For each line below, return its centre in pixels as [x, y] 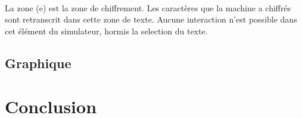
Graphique [38, 63]
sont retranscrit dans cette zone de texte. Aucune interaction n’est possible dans [151, 19]
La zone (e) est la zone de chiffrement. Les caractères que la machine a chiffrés [148, 7]
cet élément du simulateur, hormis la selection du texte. [106, 31]
